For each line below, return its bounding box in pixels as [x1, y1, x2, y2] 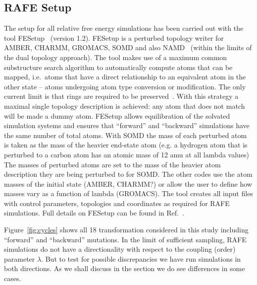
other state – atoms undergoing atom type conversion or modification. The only [4, 81, 246, 91]
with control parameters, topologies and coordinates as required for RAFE [4, 198, 230, 208]
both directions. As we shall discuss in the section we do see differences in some [4, 263, 245, 274]
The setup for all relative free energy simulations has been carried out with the [4, 23, 244, 33]
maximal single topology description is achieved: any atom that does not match [4, 100, 245, 111]
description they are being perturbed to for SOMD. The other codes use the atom [4, 169, 253, 179]
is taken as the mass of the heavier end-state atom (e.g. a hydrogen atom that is [4, 140, 248, 150]
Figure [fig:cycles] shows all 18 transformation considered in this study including [4, 224, 249, 235]
